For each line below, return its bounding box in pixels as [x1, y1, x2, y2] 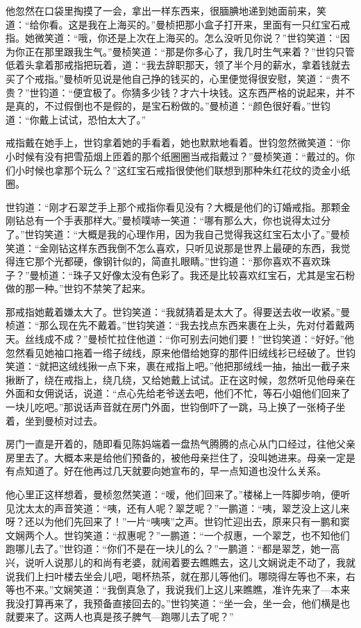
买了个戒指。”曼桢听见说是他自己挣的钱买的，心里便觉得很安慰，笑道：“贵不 [6, 71, 351, 85]
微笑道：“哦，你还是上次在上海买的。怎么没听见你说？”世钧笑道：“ [34, 31, 340, 45]
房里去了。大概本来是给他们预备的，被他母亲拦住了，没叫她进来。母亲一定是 [6, 450, 355, 464]
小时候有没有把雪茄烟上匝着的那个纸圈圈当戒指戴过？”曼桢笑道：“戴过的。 [6, 148, 346, 163]
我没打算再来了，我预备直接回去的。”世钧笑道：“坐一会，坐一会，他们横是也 [6, 595, 351, 610]
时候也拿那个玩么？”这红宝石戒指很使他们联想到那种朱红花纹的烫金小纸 [24, 162, 351, 177]
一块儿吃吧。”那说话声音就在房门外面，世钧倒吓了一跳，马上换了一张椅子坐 [6, 400, 346, 414]
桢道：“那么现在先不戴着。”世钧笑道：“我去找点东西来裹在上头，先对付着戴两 [6, 318, 355, 332]
